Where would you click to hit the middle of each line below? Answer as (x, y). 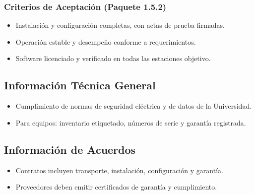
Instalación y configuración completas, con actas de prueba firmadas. (120, 25)
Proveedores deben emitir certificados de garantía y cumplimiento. (116, 187)
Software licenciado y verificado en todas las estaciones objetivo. (113, 58)
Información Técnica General (80, 85)
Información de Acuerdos (70, 149)
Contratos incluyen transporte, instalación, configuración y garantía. (119, 170)
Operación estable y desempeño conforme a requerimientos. (106, 41)
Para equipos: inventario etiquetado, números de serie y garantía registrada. (131, 122)
